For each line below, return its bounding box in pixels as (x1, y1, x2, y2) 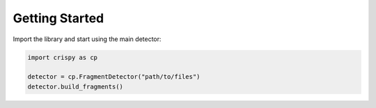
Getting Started (13, 10, 104, 26)
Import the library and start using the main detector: (13, 35, 162, 43)
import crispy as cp (27, 53, 97, 61)
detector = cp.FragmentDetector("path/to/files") (27, 73, 201, 81)
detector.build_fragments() (27, 82, 123, 91)
